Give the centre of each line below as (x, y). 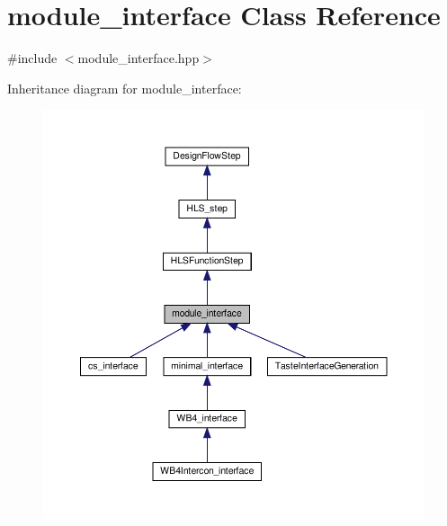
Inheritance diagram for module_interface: (125, 88)
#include (32, 58)
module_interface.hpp (139, 58)
